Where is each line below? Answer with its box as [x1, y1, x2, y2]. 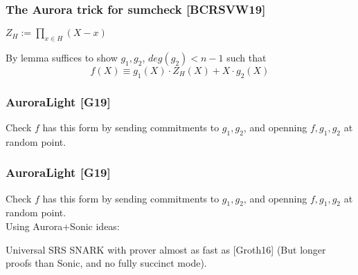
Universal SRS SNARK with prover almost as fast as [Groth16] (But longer [6, 242, 326, 256]
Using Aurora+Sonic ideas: [6, 219, 120, 234]
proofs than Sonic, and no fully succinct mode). [6, 256, 207, 270]
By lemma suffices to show [6, 50, 118, 65]
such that [226, 50, 267, 65]
